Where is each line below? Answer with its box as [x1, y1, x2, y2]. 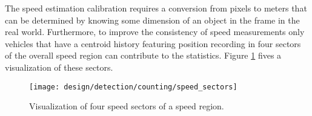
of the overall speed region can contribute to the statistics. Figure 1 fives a [5, 49, 282, 62]
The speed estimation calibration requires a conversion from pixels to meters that [5, 2, 307, 14]
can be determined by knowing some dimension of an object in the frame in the [5, 13, 300, 26]
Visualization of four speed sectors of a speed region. [29, 100, 224, 112]
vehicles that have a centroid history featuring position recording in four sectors [5, 37, 301, 50]
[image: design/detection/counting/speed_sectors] [29, 82, 237, 91]
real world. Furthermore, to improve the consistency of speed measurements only [5, 25, 305, 38]
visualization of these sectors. [5, 60, 113, 73]
